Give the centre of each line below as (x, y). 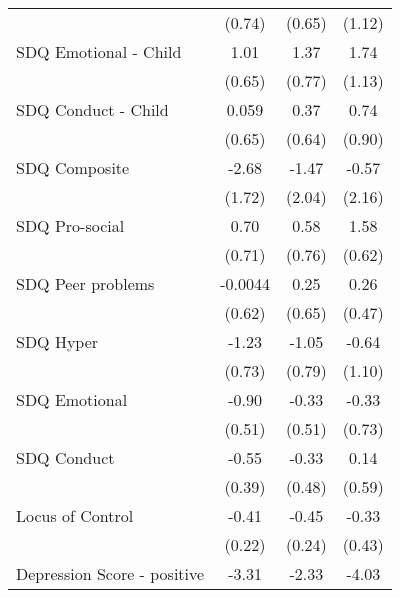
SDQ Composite (73, 167)
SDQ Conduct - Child (92, 109)
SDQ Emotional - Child (99, 51)
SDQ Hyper (57, 341)
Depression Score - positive (110, 573)
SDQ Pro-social (70, 225)
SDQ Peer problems (85, 283)
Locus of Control (75, 515)
